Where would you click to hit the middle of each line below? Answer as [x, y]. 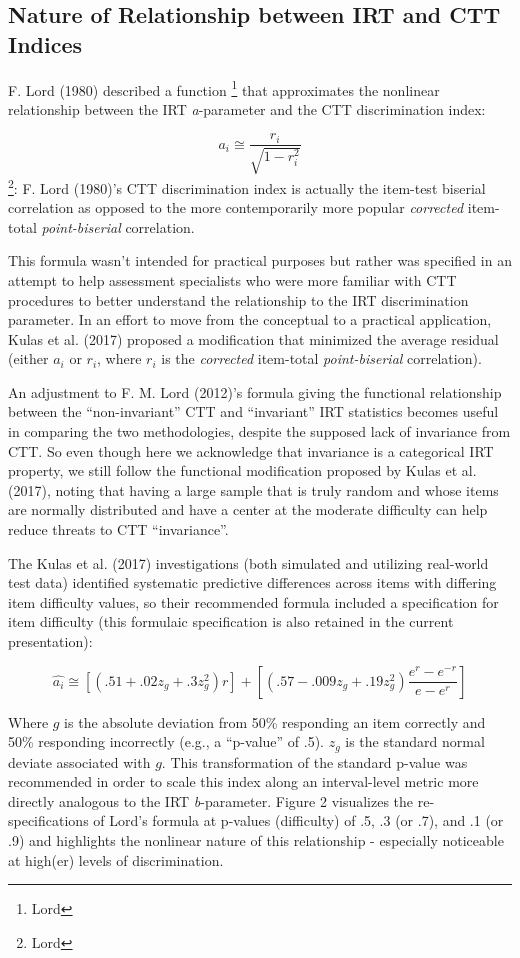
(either [28, 358]
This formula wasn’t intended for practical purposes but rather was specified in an [260, 260]
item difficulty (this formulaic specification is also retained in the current [231, 621]
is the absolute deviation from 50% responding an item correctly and [275, 721]
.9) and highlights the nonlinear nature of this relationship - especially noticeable [256, 840]
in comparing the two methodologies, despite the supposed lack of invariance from [259, 431]
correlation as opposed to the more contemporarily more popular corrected [236, 207]
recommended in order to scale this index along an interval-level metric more [243, 781]
